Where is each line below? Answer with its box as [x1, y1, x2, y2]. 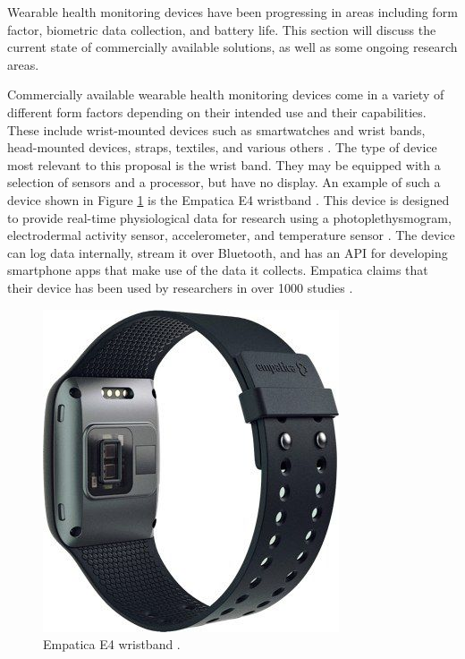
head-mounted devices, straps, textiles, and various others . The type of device [7, 138, 437, 157]
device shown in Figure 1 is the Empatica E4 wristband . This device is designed [7, 190, 450, 209]
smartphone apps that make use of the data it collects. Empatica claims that [7, 261, 428, 279]
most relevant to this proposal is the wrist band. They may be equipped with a [7, 155, 441, 174]
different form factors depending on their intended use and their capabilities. [7, 102, 427, 121]
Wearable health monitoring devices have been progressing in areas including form [7, 3, 458, 21]
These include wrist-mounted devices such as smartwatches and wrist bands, [7, 120, 426, 139]
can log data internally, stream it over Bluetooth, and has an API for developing [7, 243, 448, 261]
